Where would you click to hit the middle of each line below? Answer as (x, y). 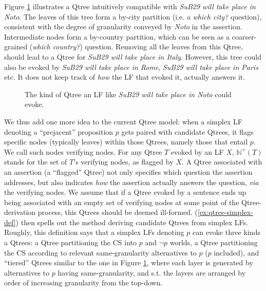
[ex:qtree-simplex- (225, 212)
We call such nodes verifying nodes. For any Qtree (83, 151)
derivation (20, 212)
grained (16, 47)
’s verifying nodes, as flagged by (123, 162)
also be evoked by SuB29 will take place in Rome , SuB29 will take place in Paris (131, 67)
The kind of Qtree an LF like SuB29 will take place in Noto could (128, 94)
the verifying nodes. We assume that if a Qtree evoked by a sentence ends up (125, 192)
